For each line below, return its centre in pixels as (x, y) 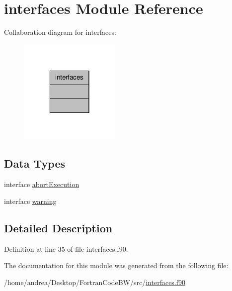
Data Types (35, 163)
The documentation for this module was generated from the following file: (116, 265)
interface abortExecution (42, 184)
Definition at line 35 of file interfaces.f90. (66, 248)
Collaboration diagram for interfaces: (60, 32)
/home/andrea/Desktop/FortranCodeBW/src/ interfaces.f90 (95, 282)
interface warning (30, 201)
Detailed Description (58, 228)
